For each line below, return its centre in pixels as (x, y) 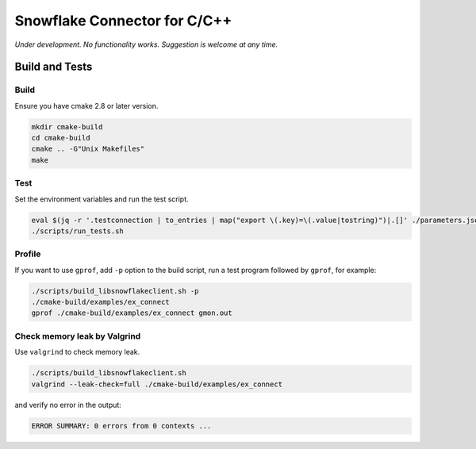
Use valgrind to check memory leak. (77, 352)
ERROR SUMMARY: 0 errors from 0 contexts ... (121, 426)
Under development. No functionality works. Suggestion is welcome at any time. (146, 44)
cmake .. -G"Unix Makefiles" (88, 149)
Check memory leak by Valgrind (78, 336)
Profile (28, 254)
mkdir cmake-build (67, 127)
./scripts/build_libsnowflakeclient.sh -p (115, 291)
